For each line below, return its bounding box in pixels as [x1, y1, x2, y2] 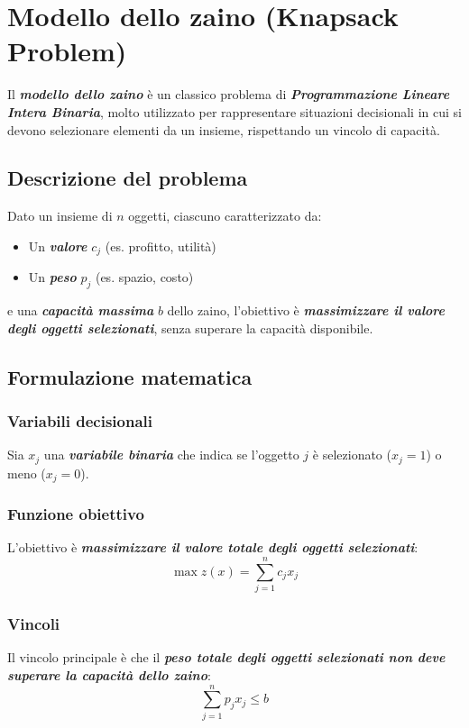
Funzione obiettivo [7, 503, 144, 525]
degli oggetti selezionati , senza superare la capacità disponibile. [7, 318, 373, 337]
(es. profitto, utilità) [105, 236, 216, 255]
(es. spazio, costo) [95, 268, 194, 287]
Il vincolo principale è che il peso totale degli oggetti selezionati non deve [7, 648, 446, 667]
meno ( [7, 463, 46, 482]
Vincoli [7, 613, 60, 635]
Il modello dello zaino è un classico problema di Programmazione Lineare [7, 85, 450, 104]
